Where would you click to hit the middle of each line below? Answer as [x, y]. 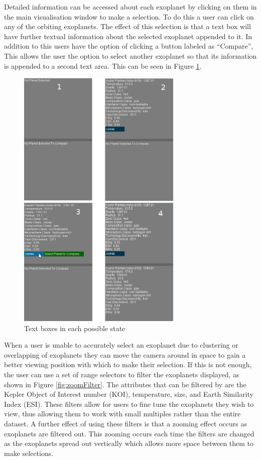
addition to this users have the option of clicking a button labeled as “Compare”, [129, 46]
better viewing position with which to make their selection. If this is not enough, [128, 364]
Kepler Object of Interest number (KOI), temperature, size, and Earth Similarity [129, 394]
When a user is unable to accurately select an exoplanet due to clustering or [121, 345]
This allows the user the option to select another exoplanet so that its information [130, 55]
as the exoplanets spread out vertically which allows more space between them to [129, 443]
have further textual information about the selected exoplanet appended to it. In [128, 36]
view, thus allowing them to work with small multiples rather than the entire [122, 414]
